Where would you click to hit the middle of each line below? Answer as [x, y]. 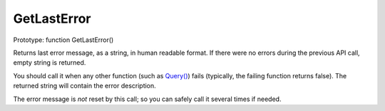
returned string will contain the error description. [84, 86]
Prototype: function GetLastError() [63, 40]
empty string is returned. [50, 63]
